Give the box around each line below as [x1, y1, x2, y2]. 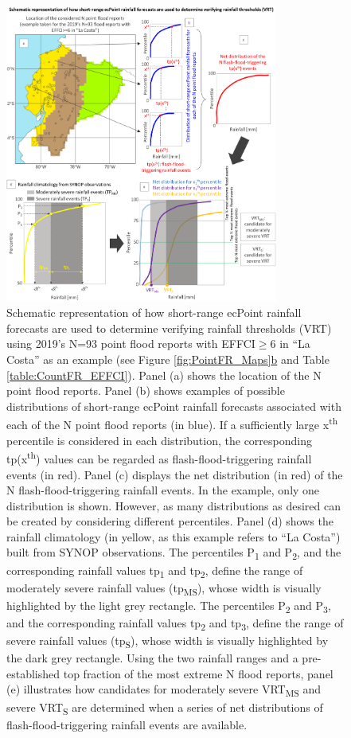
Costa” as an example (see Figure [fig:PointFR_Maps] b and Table [6, 351, 330, 368]
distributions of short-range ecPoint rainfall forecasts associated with [6, 397, 341, 414]
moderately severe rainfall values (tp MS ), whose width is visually [6, 579, 322, 598]
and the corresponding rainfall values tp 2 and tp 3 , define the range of [6, 614, 344, 633]
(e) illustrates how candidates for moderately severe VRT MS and [6, 681, 322, 700]
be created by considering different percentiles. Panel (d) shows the [6, 513, 333, 529]
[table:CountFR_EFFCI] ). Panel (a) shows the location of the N [6, 366, 322, 383]
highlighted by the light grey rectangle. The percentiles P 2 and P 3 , [6, 596, 331, 615]
